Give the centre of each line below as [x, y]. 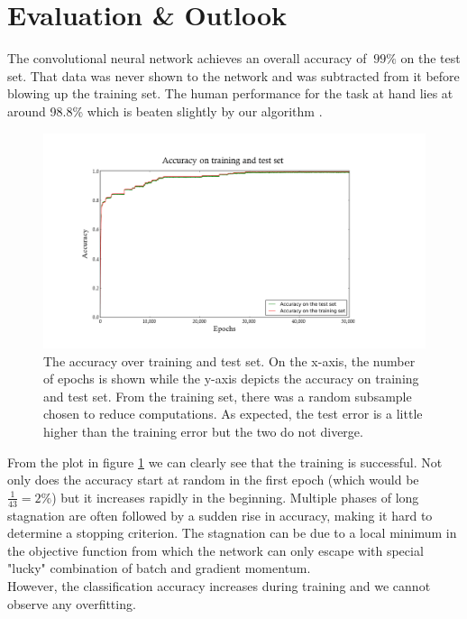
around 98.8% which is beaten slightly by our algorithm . [165, 111]
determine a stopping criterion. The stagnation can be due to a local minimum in [232, 533]
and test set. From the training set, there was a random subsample [228, 396]
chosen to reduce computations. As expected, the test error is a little [233, 414]
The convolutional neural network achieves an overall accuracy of [187, 58]
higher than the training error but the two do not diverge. [203, 431]
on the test [430, 58]
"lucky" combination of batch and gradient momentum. [159, 568]
